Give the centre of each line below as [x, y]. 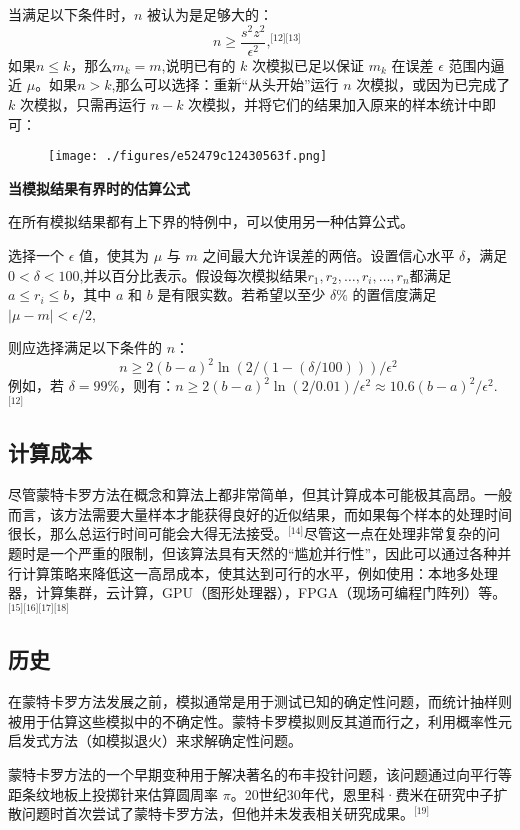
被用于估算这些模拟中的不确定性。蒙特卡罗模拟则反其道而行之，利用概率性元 [260, 720]
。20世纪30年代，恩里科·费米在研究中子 [362, 793]
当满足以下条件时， [71, 14]
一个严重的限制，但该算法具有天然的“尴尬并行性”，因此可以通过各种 [273, 553]
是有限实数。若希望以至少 [241, 294]
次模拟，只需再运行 [82, 103]
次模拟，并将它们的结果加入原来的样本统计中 [335, 103]
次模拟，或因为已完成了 [433, 84]
